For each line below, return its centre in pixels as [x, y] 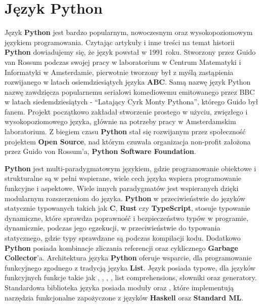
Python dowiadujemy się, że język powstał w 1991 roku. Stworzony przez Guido [130, 52]
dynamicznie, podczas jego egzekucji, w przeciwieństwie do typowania [113, 228]
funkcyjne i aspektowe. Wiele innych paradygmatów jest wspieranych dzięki [122, 188]
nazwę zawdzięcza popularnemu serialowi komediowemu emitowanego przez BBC [130, 91]
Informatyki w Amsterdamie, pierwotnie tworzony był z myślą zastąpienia [119, 72]
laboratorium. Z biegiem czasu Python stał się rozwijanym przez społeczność [125, 131]
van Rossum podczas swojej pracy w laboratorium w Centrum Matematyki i [123, 62]
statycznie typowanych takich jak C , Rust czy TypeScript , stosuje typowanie [127, 208]
